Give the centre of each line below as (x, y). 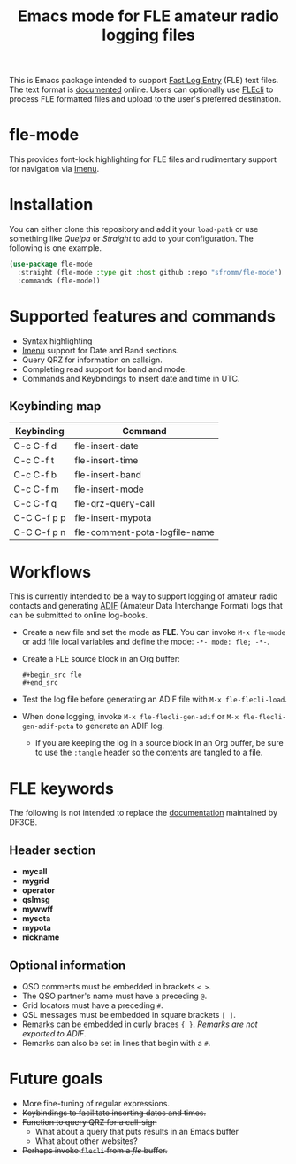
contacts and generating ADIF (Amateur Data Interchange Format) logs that (146, 606)
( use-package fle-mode (51, 264)
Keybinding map (55, 406)
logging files (148, 35)
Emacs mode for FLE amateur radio (148, 16)
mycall (34, 872)
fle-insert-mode (109, 489)
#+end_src (40, 683)
